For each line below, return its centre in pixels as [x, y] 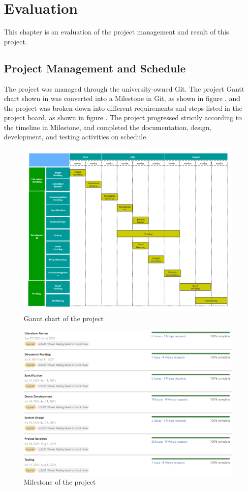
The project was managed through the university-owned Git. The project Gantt [124, 88]
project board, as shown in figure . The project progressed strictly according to [123, 117]
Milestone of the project [60, 481]
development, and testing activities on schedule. [76, 137]
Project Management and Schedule [95, 68]
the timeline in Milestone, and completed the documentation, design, [108, 127]
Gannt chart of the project [64, 318]
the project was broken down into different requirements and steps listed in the [123, 108]
